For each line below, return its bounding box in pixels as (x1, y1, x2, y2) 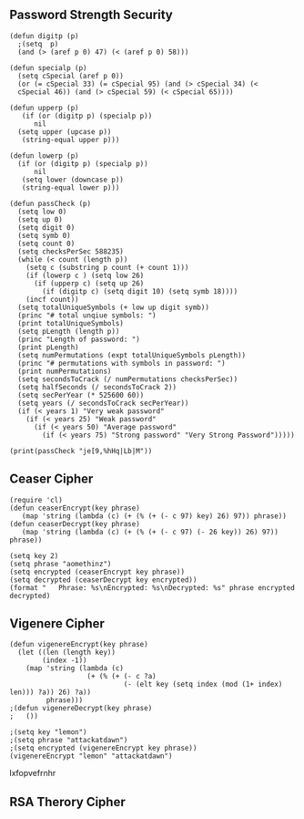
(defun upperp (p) (9, 103, 79, 112)
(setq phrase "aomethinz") (9, 559, 112, 568)
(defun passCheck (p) (9, 199, 92, 208)
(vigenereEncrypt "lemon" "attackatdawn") (9, 752, 173, 761)
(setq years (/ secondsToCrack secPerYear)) (17, 399, 189, 408)
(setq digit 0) (17, 223, 76, 232)
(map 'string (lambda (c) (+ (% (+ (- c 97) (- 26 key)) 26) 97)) (21, 527, 279, 536)
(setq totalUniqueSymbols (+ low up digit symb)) (17, 303, 209, 312)
